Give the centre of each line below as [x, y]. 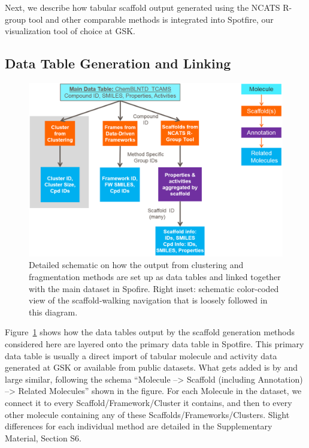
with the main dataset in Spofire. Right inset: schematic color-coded [154, 288]
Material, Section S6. [43, 438]
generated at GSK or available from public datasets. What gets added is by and [151, 367]
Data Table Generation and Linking [118, 63]
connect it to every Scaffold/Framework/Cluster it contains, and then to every [149, 402]
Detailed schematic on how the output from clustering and [136, 265]
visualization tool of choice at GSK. [70, 31]
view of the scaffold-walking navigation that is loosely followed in [148, 300]
